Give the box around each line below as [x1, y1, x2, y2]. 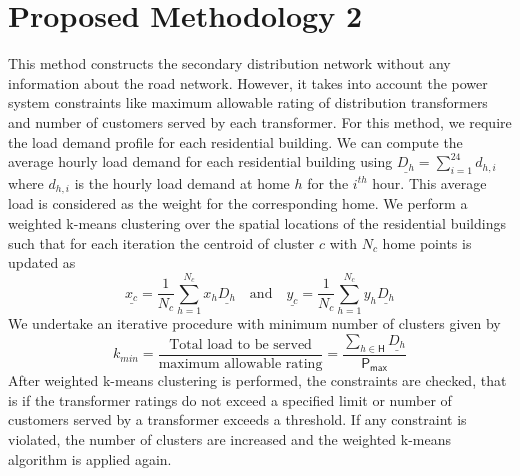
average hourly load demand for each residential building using [8, 151, 393, 172]
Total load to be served [169, 337, 312, 352]
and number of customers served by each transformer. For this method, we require [8, 111, 512, 132]
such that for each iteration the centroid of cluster [8, 232, 315, 253]
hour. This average [372, 172, 487, 193]
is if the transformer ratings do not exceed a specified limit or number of [8, 389, 452, 410]
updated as [8, 252, 76, 273]
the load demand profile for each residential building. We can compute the [8, 131, 463, 152]
